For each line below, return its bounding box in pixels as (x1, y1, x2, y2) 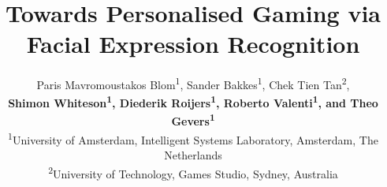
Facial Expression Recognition (26, 28, 360, 60)
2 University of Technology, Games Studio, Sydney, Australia (48, 163, 338, 181)
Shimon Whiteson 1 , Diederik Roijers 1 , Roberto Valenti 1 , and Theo (8, 92, 378, 111)
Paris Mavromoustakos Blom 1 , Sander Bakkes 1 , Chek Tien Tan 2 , (36, 74, 350, 92)
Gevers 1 (171, 110, 215, 129)
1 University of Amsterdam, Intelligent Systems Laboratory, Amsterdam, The (8, 129, 378, 148)
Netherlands (164, 147, 222, 163)
